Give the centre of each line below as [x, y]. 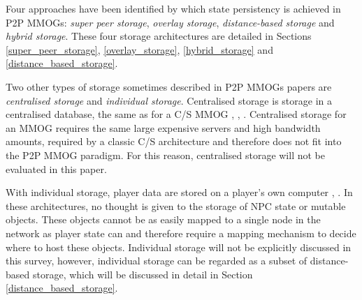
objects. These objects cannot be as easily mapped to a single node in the [163, 219]
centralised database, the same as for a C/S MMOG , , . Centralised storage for [176, 114]
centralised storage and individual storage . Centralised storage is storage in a [169, 100]
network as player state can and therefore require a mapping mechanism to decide [181, 233]
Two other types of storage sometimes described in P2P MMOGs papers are [169, 86]
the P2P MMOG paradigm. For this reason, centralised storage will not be [165, 155]
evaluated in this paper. [56, 168]
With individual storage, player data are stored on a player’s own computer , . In [179, 192]
